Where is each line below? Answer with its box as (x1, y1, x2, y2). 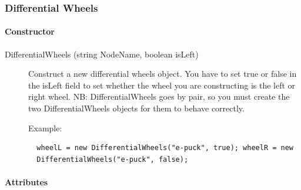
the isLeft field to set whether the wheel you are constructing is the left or (28, 79, 296, 91)
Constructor (5, 25, 55, 38)
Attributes (5, 175, 48, 188)
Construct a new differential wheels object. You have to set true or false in (28, 67, 297, 80)
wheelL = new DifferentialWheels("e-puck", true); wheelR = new (36, 144, 294, 152)
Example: (28, 121, 62, 134)
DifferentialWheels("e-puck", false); (36, 155, 189, 164)
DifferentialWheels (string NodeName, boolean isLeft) (5, 48, 199, 60)
